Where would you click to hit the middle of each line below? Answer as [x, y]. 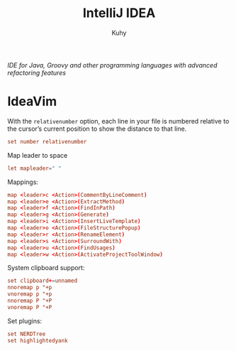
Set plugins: [25, 320]
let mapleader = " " [34, 168]
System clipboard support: [46, 268]
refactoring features [36, 72]
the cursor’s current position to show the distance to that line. [97, 129]
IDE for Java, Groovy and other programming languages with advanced [112, 65]
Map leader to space [38, 155]
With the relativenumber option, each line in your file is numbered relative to [118, 121]
